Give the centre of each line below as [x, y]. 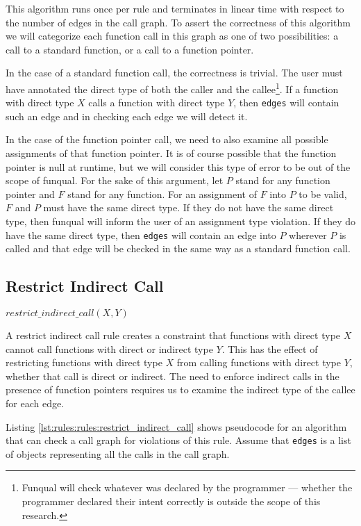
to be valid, [323, 194]
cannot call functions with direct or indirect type [109, 348]
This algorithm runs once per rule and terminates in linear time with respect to [175, 8]
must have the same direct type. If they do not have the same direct [188, 207]
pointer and [30, 194]
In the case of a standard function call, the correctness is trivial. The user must [174, 73]
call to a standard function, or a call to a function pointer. [130, 49]
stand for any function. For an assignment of [162, 194]
